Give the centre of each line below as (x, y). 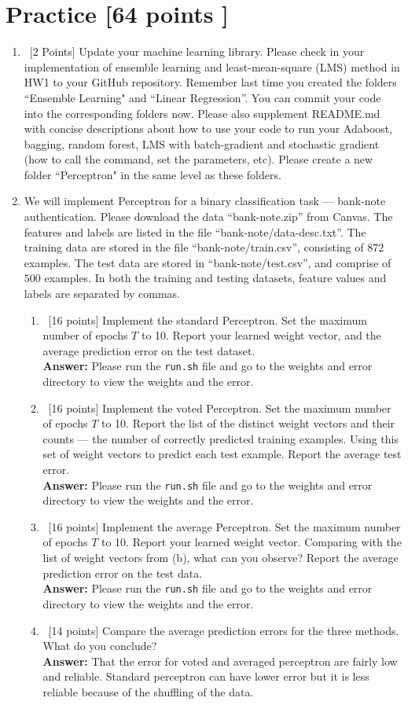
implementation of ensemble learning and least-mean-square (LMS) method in (212, 66)
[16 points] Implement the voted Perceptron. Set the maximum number (220, 408)
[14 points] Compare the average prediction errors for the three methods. (224, 630)
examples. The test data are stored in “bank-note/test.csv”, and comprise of (208, 262)
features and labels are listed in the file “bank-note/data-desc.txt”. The (195, 231)
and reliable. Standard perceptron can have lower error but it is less (206, 676)
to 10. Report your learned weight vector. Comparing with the (251, 542)
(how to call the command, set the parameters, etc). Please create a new (198, 159)
